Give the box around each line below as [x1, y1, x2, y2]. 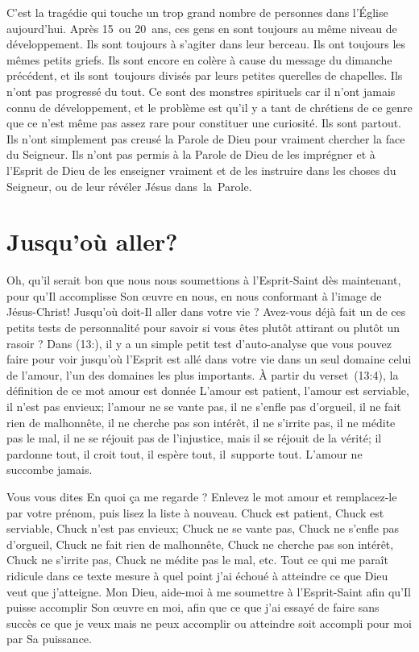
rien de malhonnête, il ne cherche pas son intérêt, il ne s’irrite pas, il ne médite [6, 413, 396, 430]
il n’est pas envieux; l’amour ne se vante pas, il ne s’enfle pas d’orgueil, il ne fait [6, 398, 401, 414]
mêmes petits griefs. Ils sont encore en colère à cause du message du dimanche [6, 51, 392, 68]
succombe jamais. [6, 461, 93, 478]
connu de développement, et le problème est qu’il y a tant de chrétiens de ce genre [6, 98, 413, 115]
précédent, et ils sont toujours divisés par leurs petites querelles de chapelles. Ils [6, 67, 403, 84]
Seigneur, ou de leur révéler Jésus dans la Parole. [6, 177, 252, 194]
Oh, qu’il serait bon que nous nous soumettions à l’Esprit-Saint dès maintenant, [6, 272, 401, 289]
